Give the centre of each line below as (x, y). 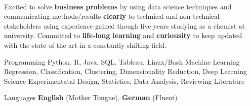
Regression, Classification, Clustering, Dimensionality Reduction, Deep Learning (125, 71)
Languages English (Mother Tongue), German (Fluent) (91, 97)
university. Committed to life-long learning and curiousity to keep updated (123, 35)
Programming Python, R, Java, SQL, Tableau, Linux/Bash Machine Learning (122, 61)
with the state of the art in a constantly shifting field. (85, 45)
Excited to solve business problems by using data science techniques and (118, 6)
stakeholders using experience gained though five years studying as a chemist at (125, 25)
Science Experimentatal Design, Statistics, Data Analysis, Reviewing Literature (124, 81)
